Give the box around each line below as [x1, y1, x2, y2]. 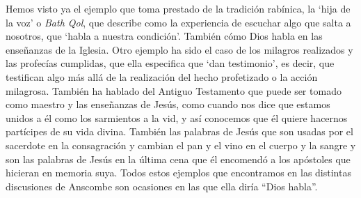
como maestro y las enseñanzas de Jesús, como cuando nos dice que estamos [6, 97, 330, 112]
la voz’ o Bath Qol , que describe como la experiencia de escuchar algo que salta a [6, 15, 351, 29]
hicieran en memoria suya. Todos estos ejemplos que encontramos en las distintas [6, 165, 351, 180]
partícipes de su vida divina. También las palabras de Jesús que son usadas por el [6, 124, 353, 139]
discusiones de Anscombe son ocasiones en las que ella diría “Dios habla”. [6, 178, 318, 193]
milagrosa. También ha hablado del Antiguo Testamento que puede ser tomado [6, 83, 342, 98]
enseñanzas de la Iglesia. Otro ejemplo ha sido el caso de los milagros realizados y [6, 42, 353, 56]
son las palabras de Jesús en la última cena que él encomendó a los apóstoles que [6, 151, 351, 166]
